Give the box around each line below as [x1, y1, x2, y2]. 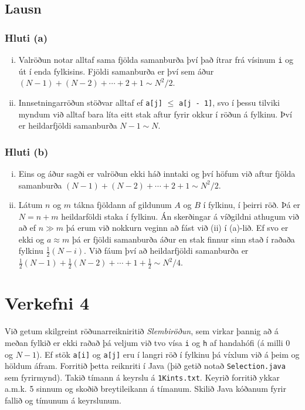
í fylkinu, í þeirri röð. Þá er [203, 199, 300, 211]
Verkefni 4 [5, 291, 90, 315]
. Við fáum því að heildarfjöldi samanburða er [84, 244, 249, 257]
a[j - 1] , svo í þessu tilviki [178, 96, 280, 108]
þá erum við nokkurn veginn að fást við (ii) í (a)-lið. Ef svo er [66, 221, 289, 234]
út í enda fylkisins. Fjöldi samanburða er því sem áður [18, 65, 214, 77]
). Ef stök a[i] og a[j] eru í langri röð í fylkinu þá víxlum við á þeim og [36, 348, 300, 360]
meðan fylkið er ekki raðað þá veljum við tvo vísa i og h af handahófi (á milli [5, 336, 283, 348]
